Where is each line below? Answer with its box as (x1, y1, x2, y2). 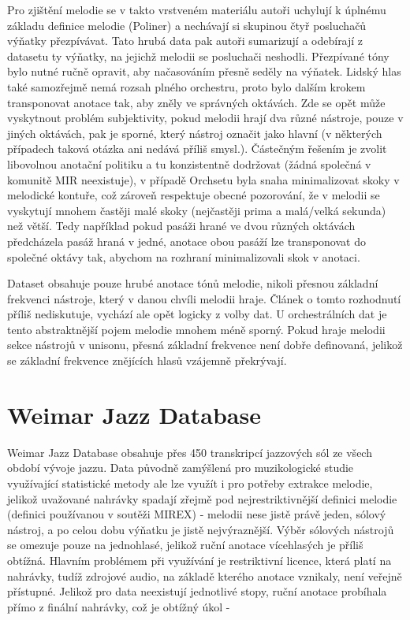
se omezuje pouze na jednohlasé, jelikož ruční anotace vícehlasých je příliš (7, 536, 363, 553)
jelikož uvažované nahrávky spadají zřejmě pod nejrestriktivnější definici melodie (7, 490, 397, 507)
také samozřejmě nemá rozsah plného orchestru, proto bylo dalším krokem (7, 78, 366, 95)
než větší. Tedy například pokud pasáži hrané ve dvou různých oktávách (7, 217, 356, 234)
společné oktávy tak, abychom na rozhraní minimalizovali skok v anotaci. (7, 248, 360, 265)
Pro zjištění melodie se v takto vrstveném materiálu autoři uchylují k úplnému (7, 2, 386, 17)
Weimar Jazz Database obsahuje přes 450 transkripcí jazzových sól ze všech (7, 444, 372, 460)
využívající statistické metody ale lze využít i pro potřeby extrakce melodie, (7, 474, 373, 491)
